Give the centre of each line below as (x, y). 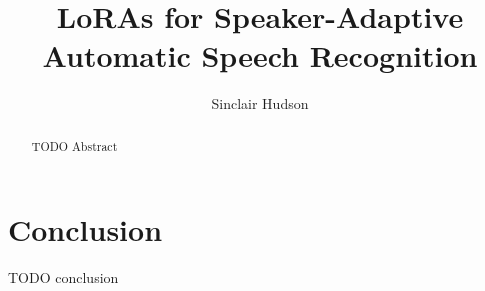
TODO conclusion (63, 277)
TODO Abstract (74, 145)
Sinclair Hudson (260, 103)
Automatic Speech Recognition (260, 55)
